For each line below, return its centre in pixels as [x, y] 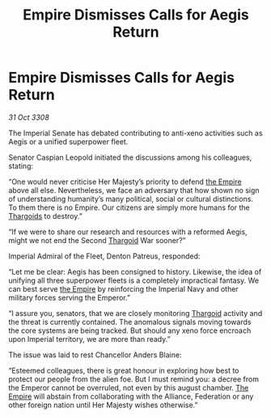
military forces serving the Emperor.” [70, 297]
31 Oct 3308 [29, 117]
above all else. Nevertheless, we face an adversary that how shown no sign [134, 190]
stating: [21, 166]
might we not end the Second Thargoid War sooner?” [97, 240]
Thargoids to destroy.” [45, 215]
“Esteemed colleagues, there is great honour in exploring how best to [124, 370]
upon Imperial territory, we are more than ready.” [90, 339]
